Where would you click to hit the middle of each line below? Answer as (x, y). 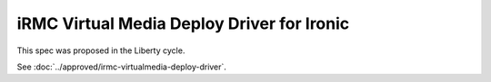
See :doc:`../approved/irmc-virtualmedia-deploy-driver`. (122, 67)
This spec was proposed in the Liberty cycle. (101, 50)
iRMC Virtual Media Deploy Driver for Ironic (183, 23)
